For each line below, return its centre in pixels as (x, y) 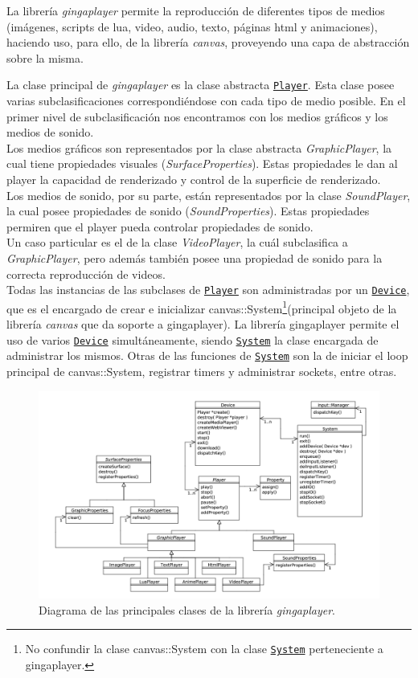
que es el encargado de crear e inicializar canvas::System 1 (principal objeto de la (202, 307)
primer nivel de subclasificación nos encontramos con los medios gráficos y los (197, 116)
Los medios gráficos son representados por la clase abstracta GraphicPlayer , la (199, 147)
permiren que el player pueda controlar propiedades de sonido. (160, 226)
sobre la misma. (45, 57)
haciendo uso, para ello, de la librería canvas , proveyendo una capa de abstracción (208, 42)
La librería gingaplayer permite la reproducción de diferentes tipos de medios (196, 10)
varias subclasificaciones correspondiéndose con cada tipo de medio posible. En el (206, 101)
